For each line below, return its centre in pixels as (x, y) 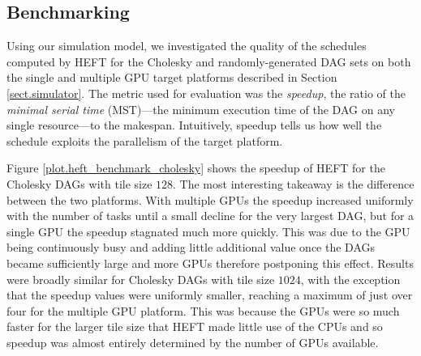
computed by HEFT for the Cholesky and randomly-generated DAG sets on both (209, 61)
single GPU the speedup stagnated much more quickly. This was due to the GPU (208, 231)
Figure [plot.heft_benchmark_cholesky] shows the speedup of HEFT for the (196, 168)
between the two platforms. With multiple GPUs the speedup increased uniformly (210, 199)
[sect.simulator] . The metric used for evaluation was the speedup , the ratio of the (206, 93)
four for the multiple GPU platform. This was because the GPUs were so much (203, 310)
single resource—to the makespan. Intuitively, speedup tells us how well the (194, 125)
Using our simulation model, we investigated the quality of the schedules (187, 46)
